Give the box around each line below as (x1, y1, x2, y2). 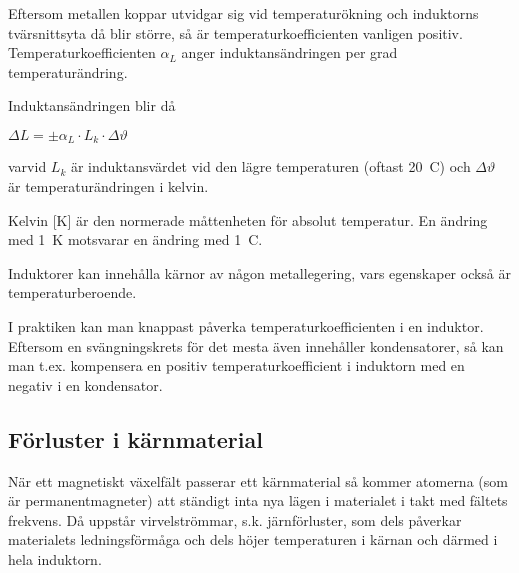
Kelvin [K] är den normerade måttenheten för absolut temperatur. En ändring (8, 209, 488, 230)
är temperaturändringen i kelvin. (8, 176, 209, 197)
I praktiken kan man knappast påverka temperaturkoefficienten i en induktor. (8, 315, 484, 336)
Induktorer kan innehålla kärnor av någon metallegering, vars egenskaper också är (8, 262, 512, 283)
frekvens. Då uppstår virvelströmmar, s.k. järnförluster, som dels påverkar (8, 509, 462, 530)
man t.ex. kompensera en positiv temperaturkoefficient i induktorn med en (8, 355, 465, 376)
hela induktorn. (8, 548, 102, 569)
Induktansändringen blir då (8, 95, 176, 116)
